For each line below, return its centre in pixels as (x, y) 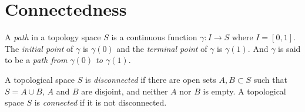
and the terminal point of (162, 48)
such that (270, 79)
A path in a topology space (53, 37)
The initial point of (39, 48)
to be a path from (36, 60)
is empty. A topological (244, 91)
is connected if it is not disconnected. (100, 102)
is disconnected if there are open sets (150, 79)
